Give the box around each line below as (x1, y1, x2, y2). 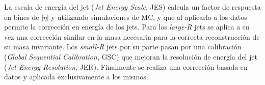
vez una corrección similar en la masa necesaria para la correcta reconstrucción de (4, 31, 260, 42)
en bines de (4, 11, 39, 22)
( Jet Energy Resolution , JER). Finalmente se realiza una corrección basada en (4, 61, 248, 72)
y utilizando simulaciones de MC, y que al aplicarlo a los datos (51, 11, 247, 22)
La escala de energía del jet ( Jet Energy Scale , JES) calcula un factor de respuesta (4, 2, 261, 12)
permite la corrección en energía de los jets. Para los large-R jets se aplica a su (4, 21, 250, 32)
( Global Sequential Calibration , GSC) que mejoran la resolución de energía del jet (4, 51, 257, 62)
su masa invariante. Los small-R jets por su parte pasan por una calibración (4, 41, 242, 52)
